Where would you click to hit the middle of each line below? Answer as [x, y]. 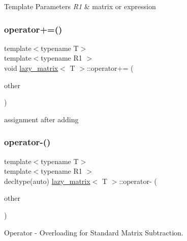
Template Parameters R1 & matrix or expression [80, 6]
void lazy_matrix [31, 68]
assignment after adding [41, 119]
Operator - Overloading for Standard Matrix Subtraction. [94, 232]
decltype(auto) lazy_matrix [47, 181]
